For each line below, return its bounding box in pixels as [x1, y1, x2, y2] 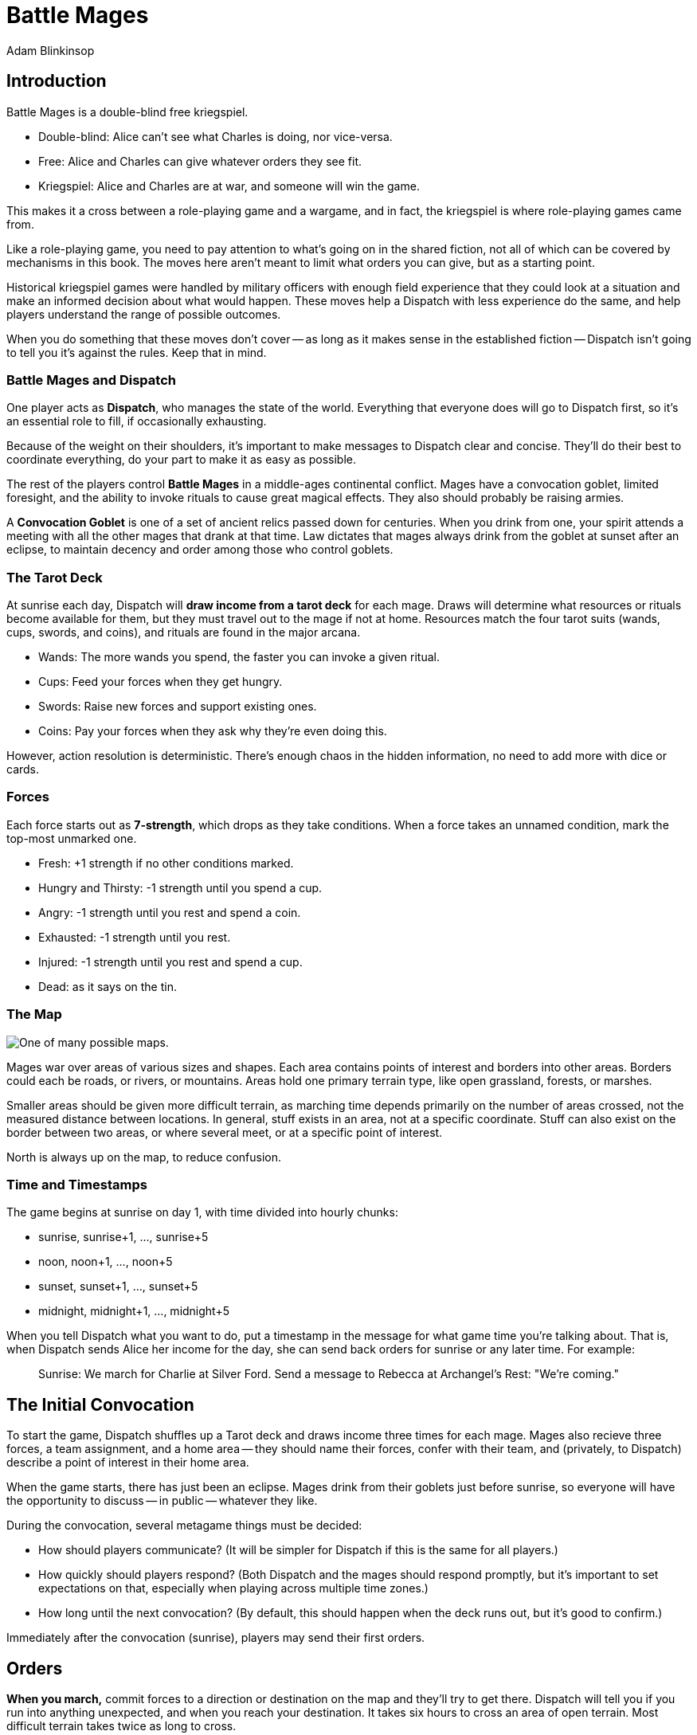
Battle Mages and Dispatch [6, 371, 176, 388]
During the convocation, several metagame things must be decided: [6, 1518, 362, 1533]
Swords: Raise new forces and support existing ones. [38, 699, 317, 714]
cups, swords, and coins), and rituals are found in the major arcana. [6, 625, 361, 640]
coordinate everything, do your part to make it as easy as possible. [6, 452, 357, 467]
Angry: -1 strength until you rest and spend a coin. [38, 905, 301, 919]
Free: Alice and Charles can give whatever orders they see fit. [38, 154, 362, 168]
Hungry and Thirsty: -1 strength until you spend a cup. [38, 880, 323, 895]
